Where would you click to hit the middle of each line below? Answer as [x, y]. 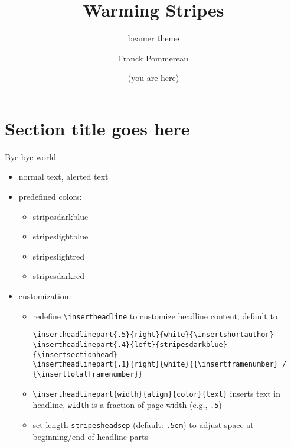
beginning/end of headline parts [90, 436]
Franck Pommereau [153, 58]
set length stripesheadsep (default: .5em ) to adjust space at [143, 424]
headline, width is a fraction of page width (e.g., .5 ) [127, 405]
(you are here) [153, 78]
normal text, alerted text [63, 176]
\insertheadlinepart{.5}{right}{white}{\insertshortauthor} [153, 335]
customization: [45, 296]
